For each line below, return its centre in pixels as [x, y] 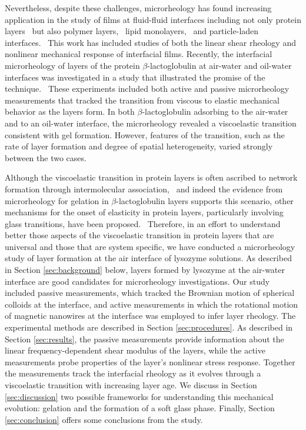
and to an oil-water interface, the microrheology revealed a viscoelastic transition [151, 123]
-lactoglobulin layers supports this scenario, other [205, 200]
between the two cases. [46, 157]
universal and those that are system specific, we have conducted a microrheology [150, 246]
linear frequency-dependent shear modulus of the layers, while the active [135, 350]
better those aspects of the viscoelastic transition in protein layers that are [139, 235]
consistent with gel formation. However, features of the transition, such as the [145, 134]
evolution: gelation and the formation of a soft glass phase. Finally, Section [140, 408]
